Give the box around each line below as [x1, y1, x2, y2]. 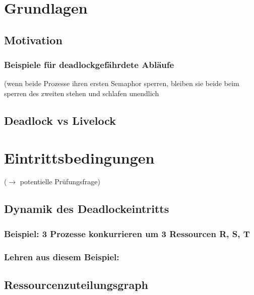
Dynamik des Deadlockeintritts [4, 201, 169, 216]
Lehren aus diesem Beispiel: [4, 250, 119, 263]
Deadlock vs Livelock [4, 112, 116, 128]
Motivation [4, 32, 62, 47]
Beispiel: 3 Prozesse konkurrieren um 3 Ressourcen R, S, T [4, 227, 250, 240]
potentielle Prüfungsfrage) [20, 176, 100, 187]
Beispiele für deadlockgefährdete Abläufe [4, 58, 174, 71]
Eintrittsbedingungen [4, 147, 155, 168]
